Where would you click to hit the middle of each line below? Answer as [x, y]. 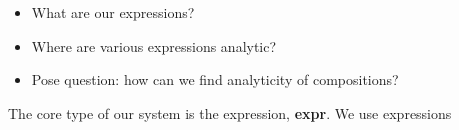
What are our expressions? [113, 12]
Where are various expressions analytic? [154, 45]
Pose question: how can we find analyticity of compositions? [215, 79]
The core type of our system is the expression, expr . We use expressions [230, 112]
